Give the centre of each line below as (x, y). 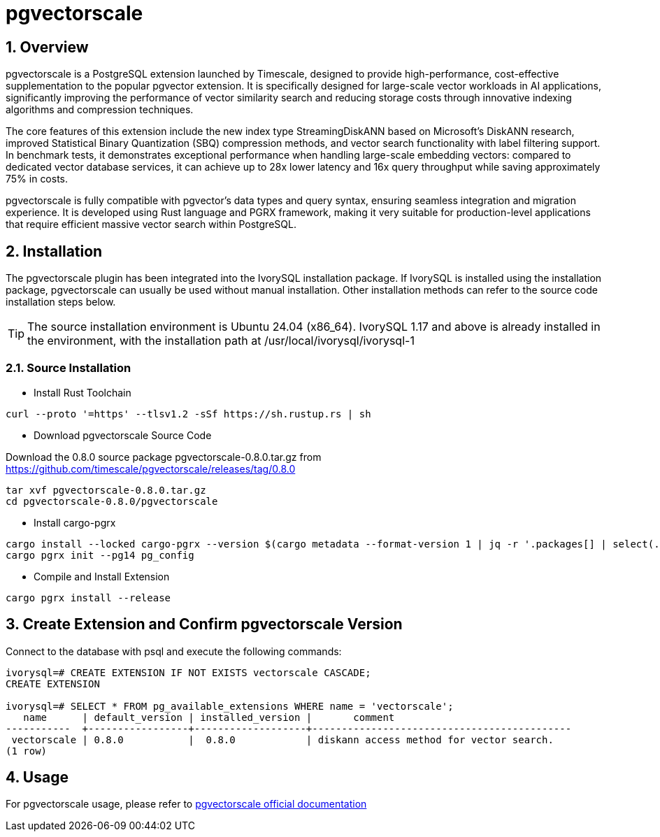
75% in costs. (37, 179)
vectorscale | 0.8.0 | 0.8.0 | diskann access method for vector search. (282, 739)
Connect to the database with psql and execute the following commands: (174, 651)
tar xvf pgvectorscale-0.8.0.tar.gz (106, 490)
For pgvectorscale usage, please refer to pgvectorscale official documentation (186, 804)
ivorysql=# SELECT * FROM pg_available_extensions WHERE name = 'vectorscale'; (230, 706)
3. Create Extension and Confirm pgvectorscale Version (204, 624)
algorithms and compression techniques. (100, 110)
